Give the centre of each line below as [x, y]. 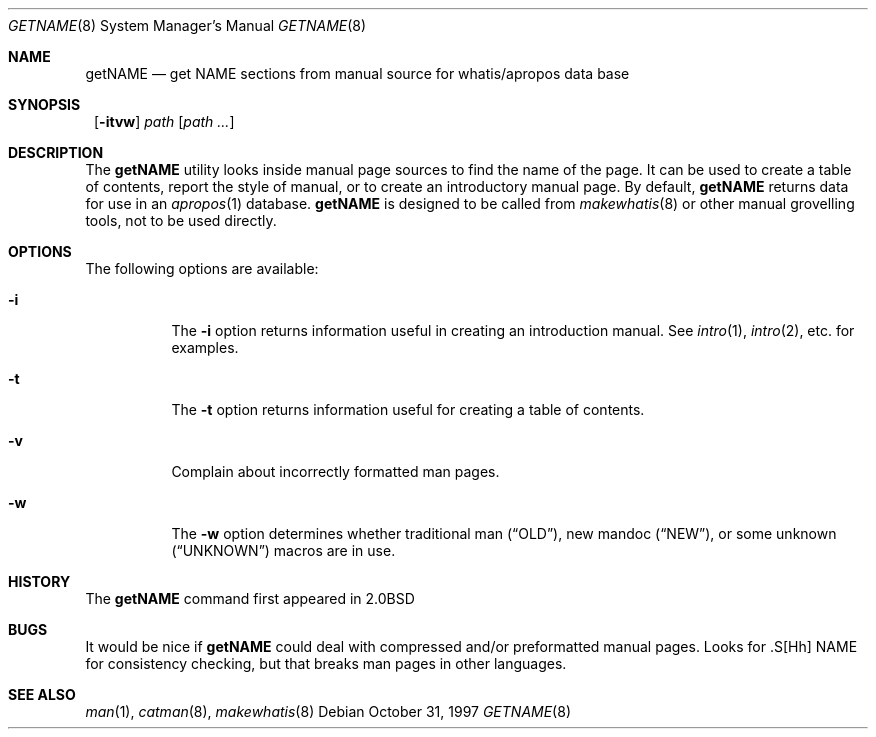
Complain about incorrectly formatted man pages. [335, 471]
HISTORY [39, 581]
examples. [205, 347]
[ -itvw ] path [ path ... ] [164, 121]
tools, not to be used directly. [181, 220]
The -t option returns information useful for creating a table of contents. [408, 409]
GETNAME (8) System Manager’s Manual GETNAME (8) [187, 25]
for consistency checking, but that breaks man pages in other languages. [326, 663]
